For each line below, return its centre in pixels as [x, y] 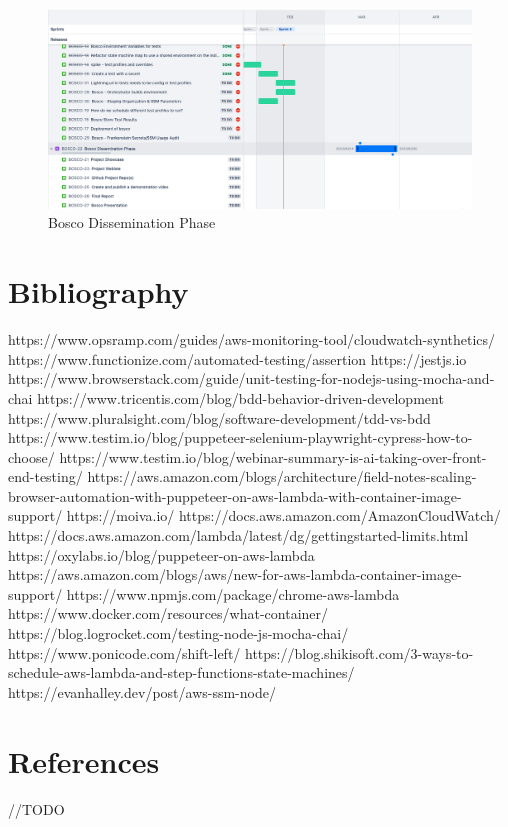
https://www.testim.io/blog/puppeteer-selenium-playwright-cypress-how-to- [240, 437]
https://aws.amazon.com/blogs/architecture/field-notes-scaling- [282, 476]
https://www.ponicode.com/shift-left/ [124, 652]
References [84, 760]
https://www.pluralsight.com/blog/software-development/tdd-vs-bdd [219, 417]
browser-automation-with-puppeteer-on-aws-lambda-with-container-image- [235, 495]
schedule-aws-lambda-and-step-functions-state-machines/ [181, 672]
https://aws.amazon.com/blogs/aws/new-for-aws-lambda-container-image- [235, 574]
